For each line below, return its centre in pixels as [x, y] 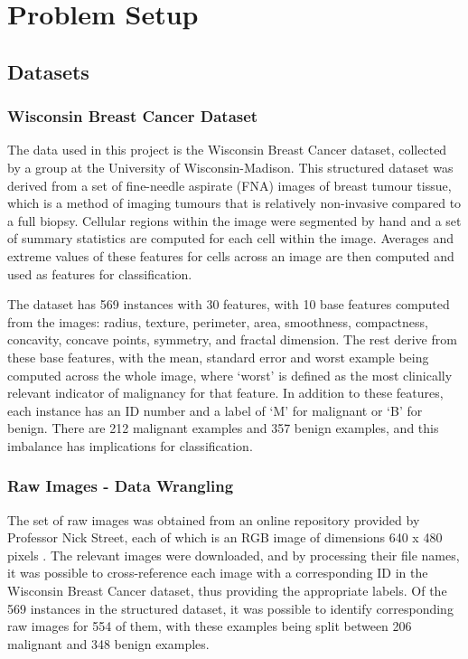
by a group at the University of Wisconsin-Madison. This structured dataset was [230, 167]
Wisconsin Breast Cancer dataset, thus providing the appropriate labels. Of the [227, 591]
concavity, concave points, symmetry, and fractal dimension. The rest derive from [232, 339]
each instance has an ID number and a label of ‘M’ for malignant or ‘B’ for [215, 410]
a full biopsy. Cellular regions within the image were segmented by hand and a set [234, 220]
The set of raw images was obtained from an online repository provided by [214, 519]
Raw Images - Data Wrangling [121, 486]
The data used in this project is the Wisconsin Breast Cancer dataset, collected [227, 150]
